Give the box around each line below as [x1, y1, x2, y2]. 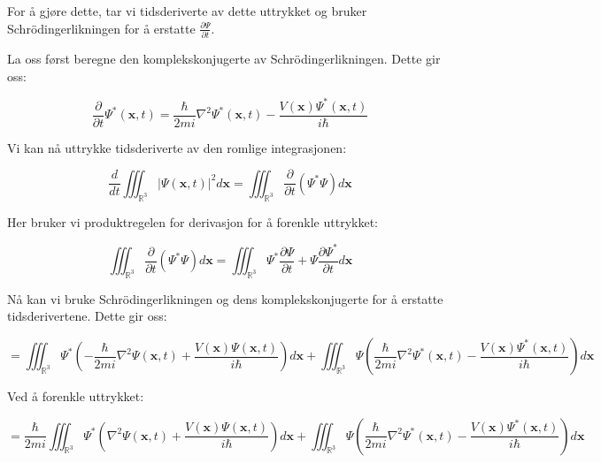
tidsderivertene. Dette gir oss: [7, 307, 167, 325]
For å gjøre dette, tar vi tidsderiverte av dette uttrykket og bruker [7, 2, 367, 19]
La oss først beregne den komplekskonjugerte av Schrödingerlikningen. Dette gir [7, 49, 441, 67]
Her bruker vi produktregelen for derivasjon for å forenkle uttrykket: [7, 212, 378, 231]
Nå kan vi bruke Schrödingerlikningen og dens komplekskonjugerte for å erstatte [7, 289, 443, 307]
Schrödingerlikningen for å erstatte [7, 19, 196, 37]
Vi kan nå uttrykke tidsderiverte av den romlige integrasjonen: [7, 138, 347, 156]
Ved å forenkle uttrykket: [7, 387, 144, 406]
